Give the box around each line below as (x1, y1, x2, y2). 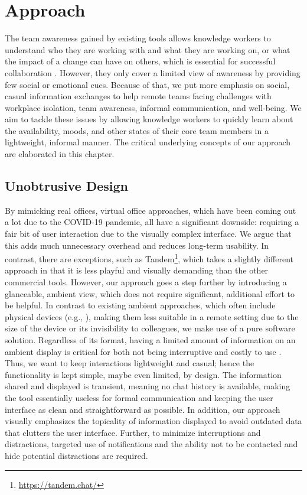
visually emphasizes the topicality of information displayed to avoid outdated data (5, 415, 302, 427)
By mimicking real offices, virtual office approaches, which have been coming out (5, 204, 296, 216)
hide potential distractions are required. (5, 449, 148, 461)
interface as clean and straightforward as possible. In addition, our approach (5, 403, 280, 415)
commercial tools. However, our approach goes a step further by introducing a (5, 276, 287, 288)
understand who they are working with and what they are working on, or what (5, 43, 290, 56)
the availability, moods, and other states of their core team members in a (5, 124, 269, 136)
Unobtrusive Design (5, 177, 128, 195)
